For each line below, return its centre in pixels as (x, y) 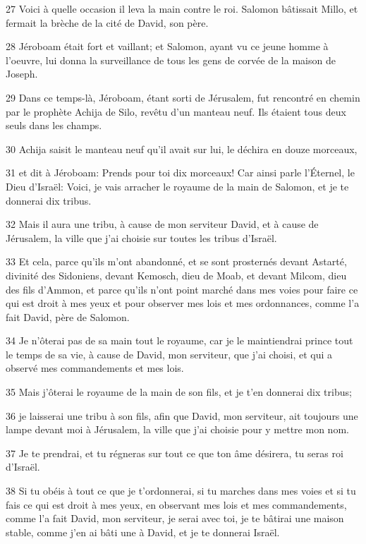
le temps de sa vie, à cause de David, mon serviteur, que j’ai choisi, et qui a (169, 354)
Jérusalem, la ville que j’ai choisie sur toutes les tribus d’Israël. (141, 237)
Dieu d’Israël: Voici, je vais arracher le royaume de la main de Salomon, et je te (177, 186)
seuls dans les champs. (54, 125)
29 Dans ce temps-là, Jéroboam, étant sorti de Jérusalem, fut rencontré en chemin (183, 97)
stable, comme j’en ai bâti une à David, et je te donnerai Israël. (143, 532)
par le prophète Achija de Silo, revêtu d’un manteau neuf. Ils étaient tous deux (176, 111)
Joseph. (22, 74)
